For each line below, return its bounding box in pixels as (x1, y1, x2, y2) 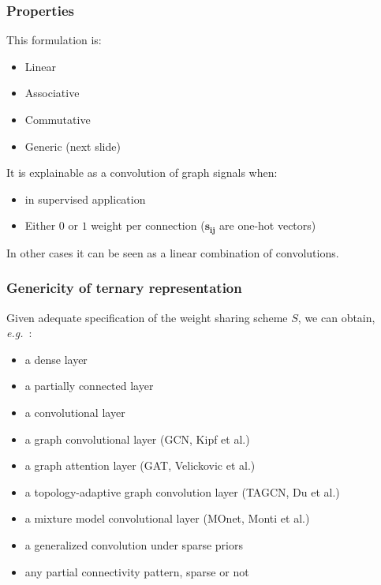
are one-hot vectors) (219, 217, 316, 234)
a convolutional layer (24, 404, 125, 421)
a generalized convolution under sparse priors (24, 536, 243, 553)
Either (24, 217, 56, 234)
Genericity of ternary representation (6, 278, 242, 298)
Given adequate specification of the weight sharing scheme (6, 309, 288, 325)
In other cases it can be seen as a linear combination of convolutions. (6, 244, 339, 261)
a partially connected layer (24, 377, 154, 394)
